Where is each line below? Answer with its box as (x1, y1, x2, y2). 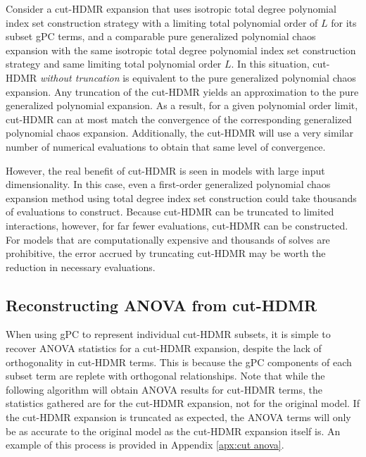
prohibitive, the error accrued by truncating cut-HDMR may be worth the (6, 246, 326, 261)
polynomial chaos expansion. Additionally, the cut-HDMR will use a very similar (6, 125, 353, 140)
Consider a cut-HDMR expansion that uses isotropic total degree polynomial (6, 1, 336, 15)
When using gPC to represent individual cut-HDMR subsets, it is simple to (6, 327, 331, 342)
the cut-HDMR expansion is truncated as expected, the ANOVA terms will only (6, 410, 351, 425)
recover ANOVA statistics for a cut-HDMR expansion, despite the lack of (6, 341, 322, 356)
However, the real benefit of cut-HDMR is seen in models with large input (6, 163, 325, 177)
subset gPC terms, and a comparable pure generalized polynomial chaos (6, 29, 316, 44)
